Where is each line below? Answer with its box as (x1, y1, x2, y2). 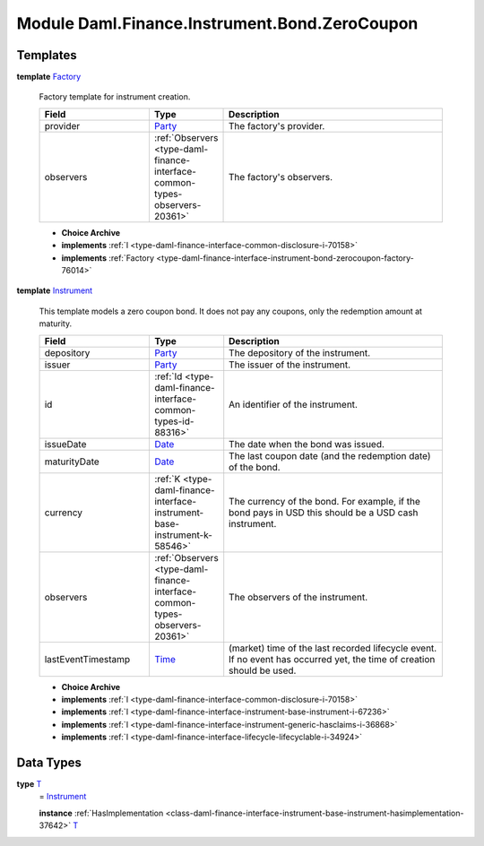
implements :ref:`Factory (61, 252, 155, 263)
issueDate (44, 437, 87, 450)
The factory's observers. (229, 170, 333, 183)
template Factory (16, 72, 82, 82)
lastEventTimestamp (44, 652, 131, 665)
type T (16, 779, 42, 790)
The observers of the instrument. (229, 591, 367, 603)
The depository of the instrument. (229, 346, 371, 358)
